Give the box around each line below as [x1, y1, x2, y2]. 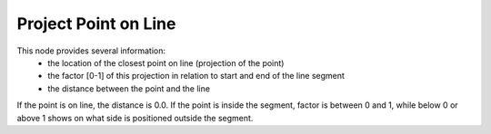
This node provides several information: [16, 45, 166, 56]
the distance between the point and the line [47, 82, 211, 94]
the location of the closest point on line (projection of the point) [47, 57, 285, 68]
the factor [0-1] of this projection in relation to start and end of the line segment [47, 71, 346, 81]
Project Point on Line [16, 14, 176, 33]
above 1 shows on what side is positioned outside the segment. [16, 112, 254, 123]
